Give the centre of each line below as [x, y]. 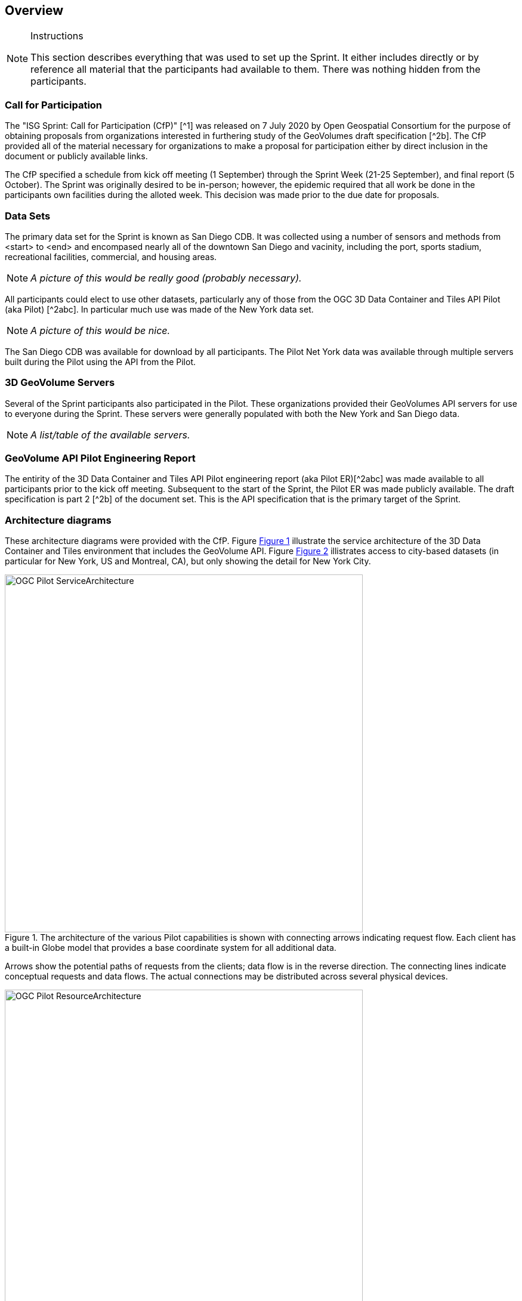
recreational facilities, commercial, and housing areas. [111, 257]
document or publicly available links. [76, 156]
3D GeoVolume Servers [60, 383]
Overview [34, 10]
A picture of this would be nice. [101, 330]
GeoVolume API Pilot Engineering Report [100, 458]
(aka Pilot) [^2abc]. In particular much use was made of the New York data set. [159, 309]
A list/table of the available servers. [110, 435]
